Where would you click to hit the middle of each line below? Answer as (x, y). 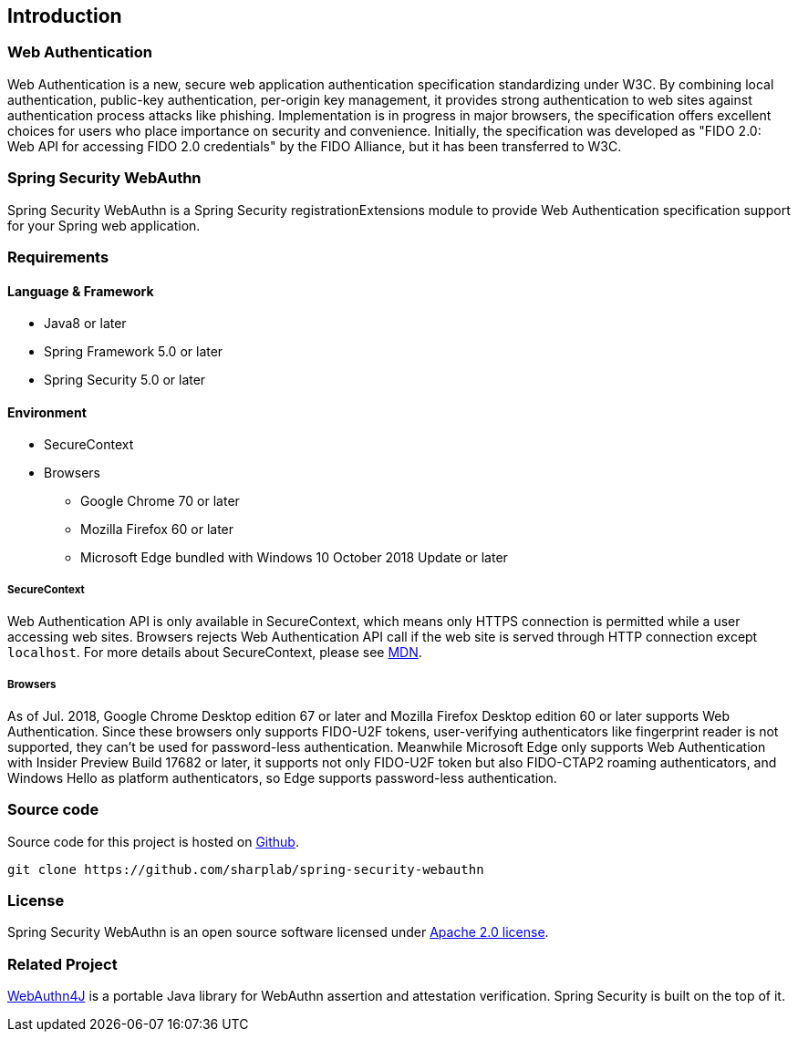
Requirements (58, 257)
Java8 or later (85, 324)
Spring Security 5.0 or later (125, 380)
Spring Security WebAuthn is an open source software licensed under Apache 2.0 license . (278, 932)
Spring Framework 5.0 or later (134, 352)
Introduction (65, 16)
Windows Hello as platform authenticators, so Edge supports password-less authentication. (282, 777)
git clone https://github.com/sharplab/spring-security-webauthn (246, 869)
